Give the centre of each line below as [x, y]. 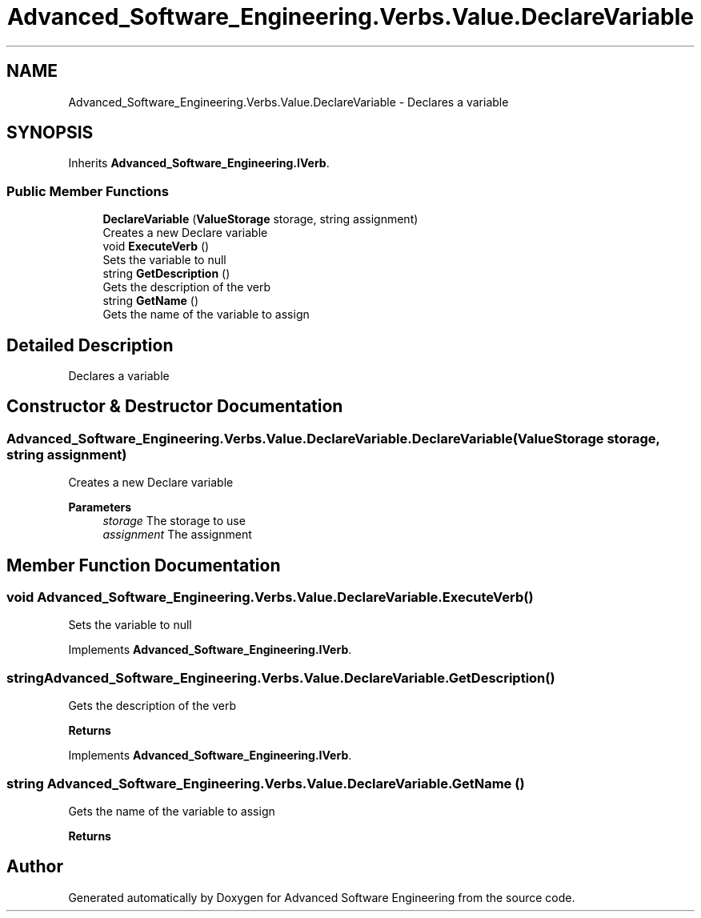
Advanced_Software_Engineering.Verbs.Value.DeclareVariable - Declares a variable [288, 102]
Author [35, 867]
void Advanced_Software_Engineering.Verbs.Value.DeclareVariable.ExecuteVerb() [270, 597]
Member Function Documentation [144, 565]
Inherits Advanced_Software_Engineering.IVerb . [199, 163]
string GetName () [151, 301]
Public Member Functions [88, 191]
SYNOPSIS [50, 133]
